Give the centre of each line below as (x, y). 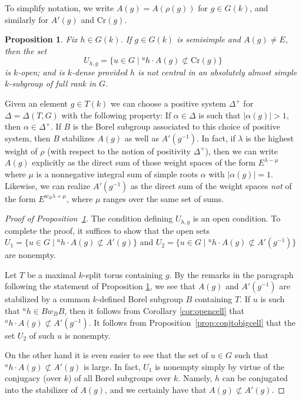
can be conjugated (255, 378)
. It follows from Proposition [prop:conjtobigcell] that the (192, 322)
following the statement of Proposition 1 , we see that (100, 286)
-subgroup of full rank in (53, 83)
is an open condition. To (237, 218)
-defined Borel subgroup (140, 299)
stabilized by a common (47, 299)
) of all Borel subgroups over (120, 378)
